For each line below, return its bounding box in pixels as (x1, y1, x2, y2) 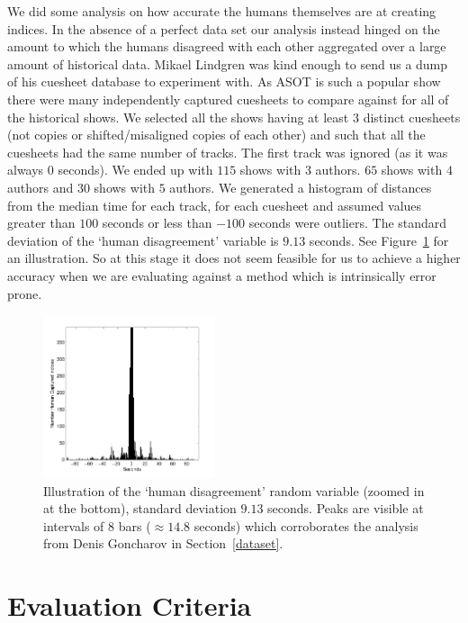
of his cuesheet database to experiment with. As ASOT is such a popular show (7, 72, 441, 91)
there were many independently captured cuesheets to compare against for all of (7, 89, 449, 108)
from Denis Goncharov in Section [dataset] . (43, 534, 283, 553)
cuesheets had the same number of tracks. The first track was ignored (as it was (7, 142, 448, 161)
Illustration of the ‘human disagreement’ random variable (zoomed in (43, 481, 425, 500)
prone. (7, 284, 42, 302)
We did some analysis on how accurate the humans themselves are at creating (7, 2, 436, 20)
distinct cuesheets (363, 107, 461, 126)
